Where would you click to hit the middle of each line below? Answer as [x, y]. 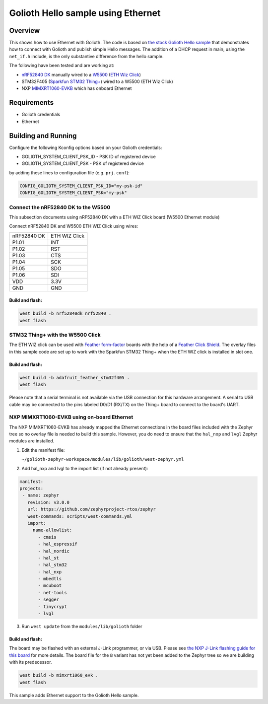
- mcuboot [50, 586]
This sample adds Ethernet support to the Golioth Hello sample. [74, 695]
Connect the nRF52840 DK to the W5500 [60, 207]
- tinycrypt [52, 606]
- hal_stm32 [52, 565]
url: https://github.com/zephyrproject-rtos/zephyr [92, 509]
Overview [25, 31]
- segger [49, 600]
